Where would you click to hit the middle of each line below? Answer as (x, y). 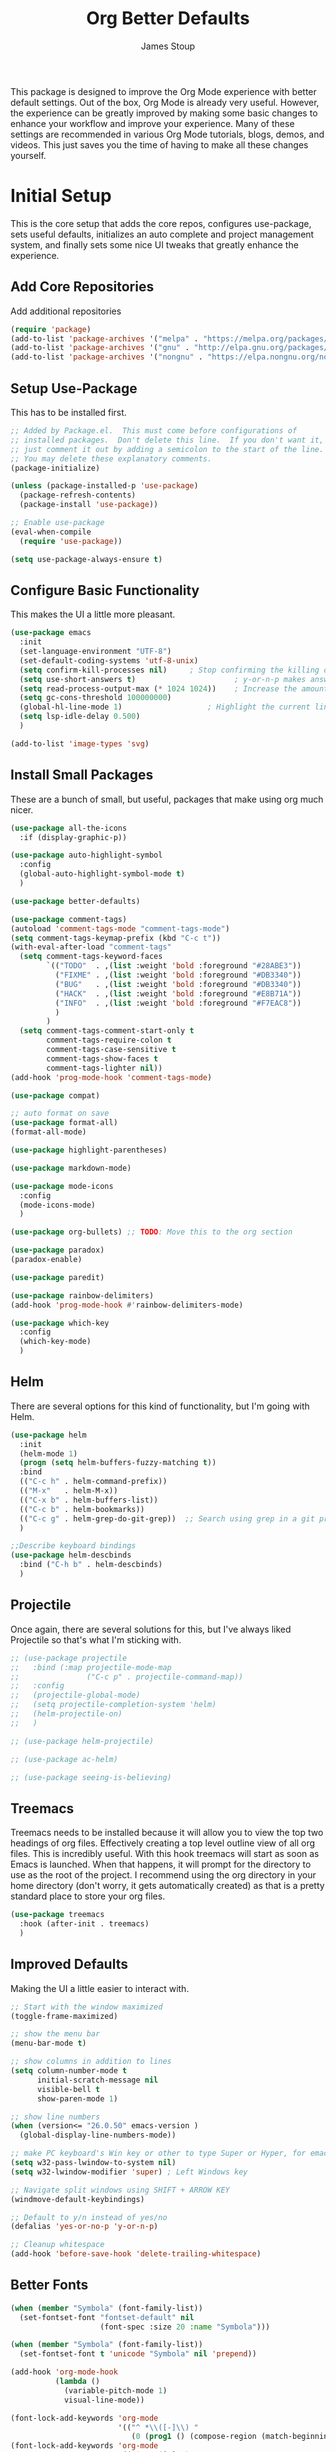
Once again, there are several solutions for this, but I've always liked (151, 1629)
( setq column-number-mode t (69, 2071)
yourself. (28, 155)
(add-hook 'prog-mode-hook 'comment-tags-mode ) (111, 1077)
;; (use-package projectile (69, 1658)
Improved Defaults (69, 1964)
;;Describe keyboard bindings (73, 1546)
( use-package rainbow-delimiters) (82, 1295)
